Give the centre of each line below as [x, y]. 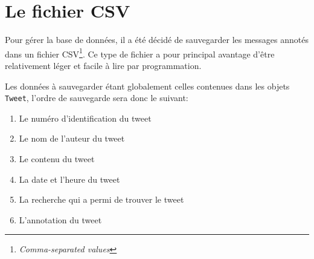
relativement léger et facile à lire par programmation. [103, 65]
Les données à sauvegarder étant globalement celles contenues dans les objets [147, 86]
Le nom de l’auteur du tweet [72, 138]
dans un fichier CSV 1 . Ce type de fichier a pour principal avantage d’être [140, 53]
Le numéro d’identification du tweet [85, 118]
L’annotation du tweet [60, 219]
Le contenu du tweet [57, 159]
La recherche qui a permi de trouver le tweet [101, 199]
